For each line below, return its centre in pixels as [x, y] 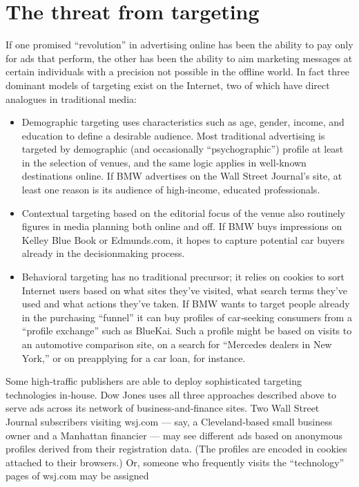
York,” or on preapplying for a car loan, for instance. [134, 357]
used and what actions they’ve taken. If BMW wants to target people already [186, 304]
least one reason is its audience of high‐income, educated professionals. [171, 190]
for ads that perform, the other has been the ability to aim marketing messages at [179, 58]
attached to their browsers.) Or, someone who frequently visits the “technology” [175, 462]
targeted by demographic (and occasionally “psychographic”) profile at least [183, 149]
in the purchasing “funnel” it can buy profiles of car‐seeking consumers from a [187, 317]
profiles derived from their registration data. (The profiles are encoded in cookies [176, 449]
